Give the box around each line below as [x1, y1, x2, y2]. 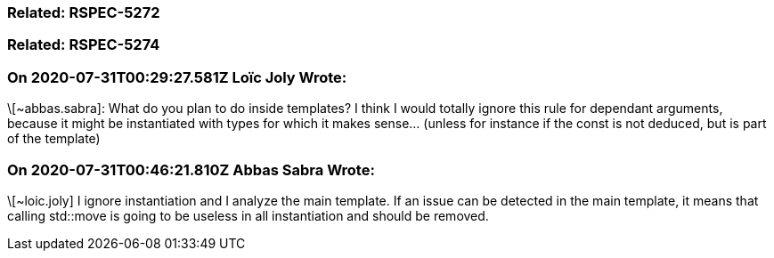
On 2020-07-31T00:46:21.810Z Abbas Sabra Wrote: [7, 160, 375, 179]
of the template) [7, 131, 101, 147]
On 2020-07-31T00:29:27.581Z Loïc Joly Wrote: [7, 68, 347, 86]
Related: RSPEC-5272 [7, 4, 160, 21]
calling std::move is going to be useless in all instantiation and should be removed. [7, 207, 489, 223]
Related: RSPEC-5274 [7, 36, 160, 54]
